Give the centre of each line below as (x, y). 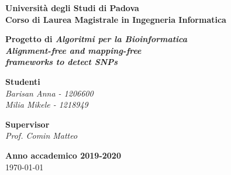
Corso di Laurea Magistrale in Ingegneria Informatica (116, 19)
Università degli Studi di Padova (72, 8)
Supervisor (27, 124)
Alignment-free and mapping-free (73, 50)
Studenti (23, 81)
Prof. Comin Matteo (42, 135)
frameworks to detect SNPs (62, 62)
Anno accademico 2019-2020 (63, 155)
